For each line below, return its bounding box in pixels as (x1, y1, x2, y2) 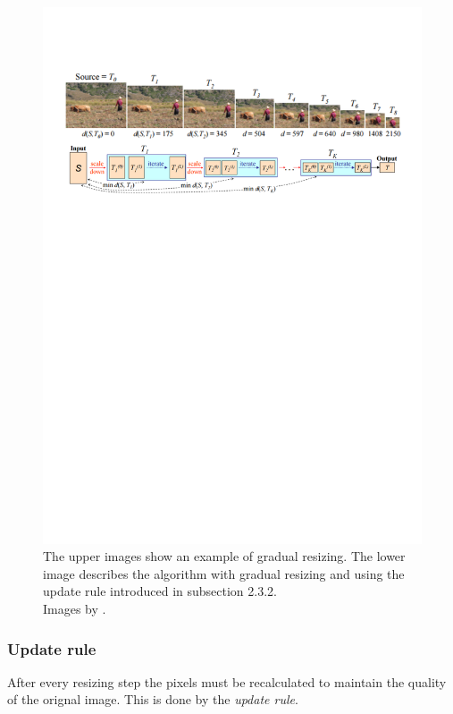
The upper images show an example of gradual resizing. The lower (43, 547, 406, 565)
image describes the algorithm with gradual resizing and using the (43, 564, 405, 582)
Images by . (43, 599, 106, 618)
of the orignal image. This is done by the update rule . (7, 690, 298, 709)
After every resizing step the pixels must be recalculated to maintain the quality (7, 672, 447, 691)
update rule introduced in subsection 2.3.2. (43, 582, 277, 600)
